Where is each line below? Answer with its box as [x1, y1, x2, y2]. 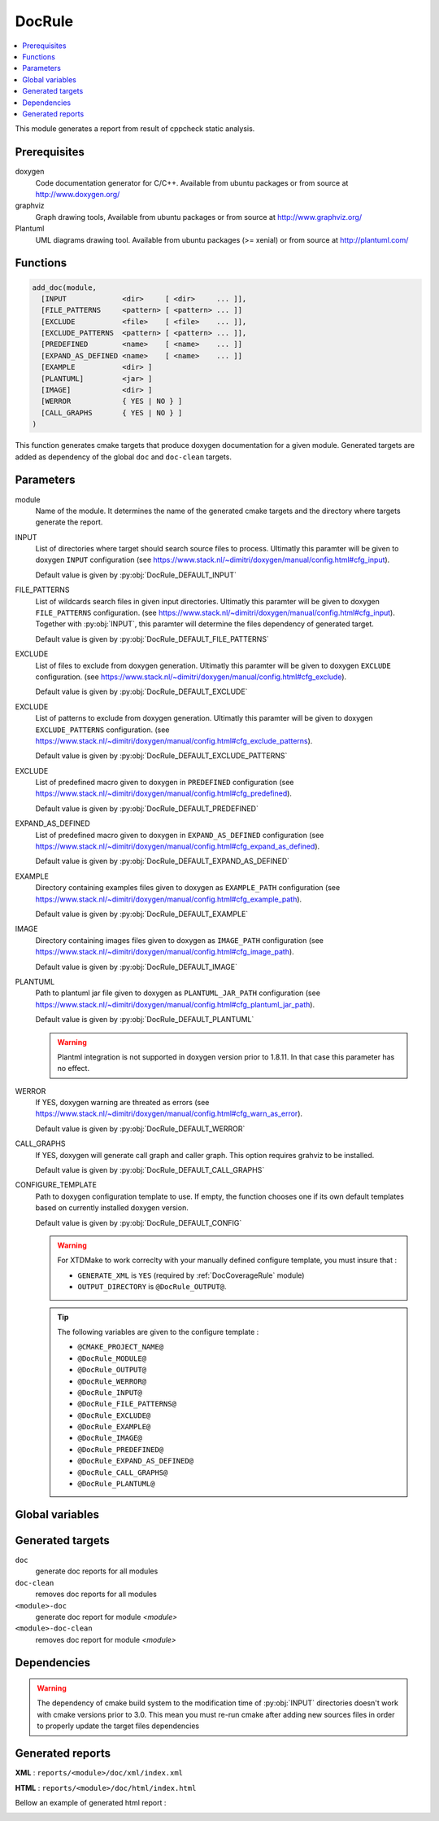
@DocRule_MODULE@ [77, 1354, 146, 1363]
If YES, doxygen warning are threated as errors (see [35, 1098, 210, 1108]
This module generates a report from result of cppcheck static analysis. [15, 124, 255, 134]
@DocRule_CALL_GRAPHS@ [77, 1468, 168, 1477]
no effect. [57, 1064, 89, 1073]
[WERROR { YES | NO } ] [41, 397, 183, 406]
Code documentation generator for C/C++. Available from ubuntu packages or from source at [35, 178, 349, 187]
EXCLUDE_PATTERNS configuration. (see [35, 725, 170, 735]
